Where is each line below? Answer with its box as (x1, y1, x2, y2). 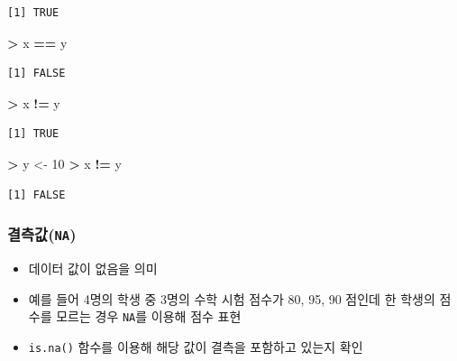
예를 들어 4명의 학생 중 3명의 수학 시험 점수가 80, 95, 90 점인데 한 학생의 (28, 289, 435, 308)
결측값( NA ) (7, 223, 77, 245)
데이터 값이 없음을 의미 (28, 258, 158, 277)
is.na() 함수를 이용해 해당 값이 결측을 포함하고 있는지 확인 (28, 337, 363, 356)
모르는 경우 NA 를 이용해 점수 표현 (56, 307, 242, 326)
